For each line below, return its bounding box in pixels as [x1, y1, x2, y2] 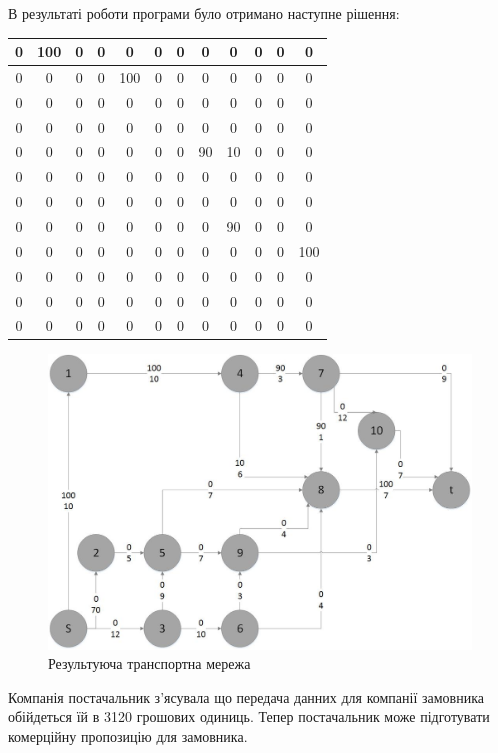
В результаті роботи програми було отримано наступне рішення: [8, 3, 400, 23]
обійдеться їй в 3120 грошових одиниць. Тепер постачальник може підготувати [8, 706, 490, 727]
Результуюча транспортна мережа [48, 653, 251, 674]
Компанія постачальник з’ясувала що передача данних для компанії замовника [8, 686, 485, 707]
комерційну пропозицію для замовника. [8, 726, 248, 747]
